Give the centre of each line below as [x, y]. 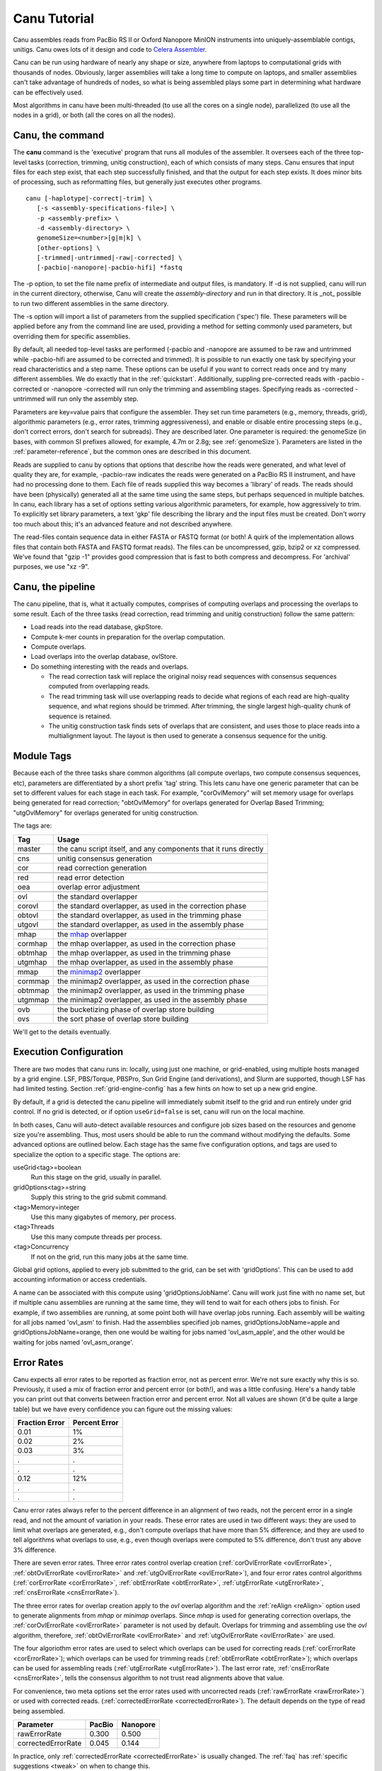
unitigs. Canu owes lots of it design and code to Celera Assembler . [110, 49]
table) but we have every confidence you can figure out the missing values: [123, 1409]
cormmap [33, 981]
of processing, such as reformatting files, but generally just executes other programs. [138, 182]
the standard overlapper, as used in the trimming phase [150, 915]
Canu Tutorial [54, 18]
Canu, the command [59, 136]
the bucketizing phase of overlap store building [136, 1009]
